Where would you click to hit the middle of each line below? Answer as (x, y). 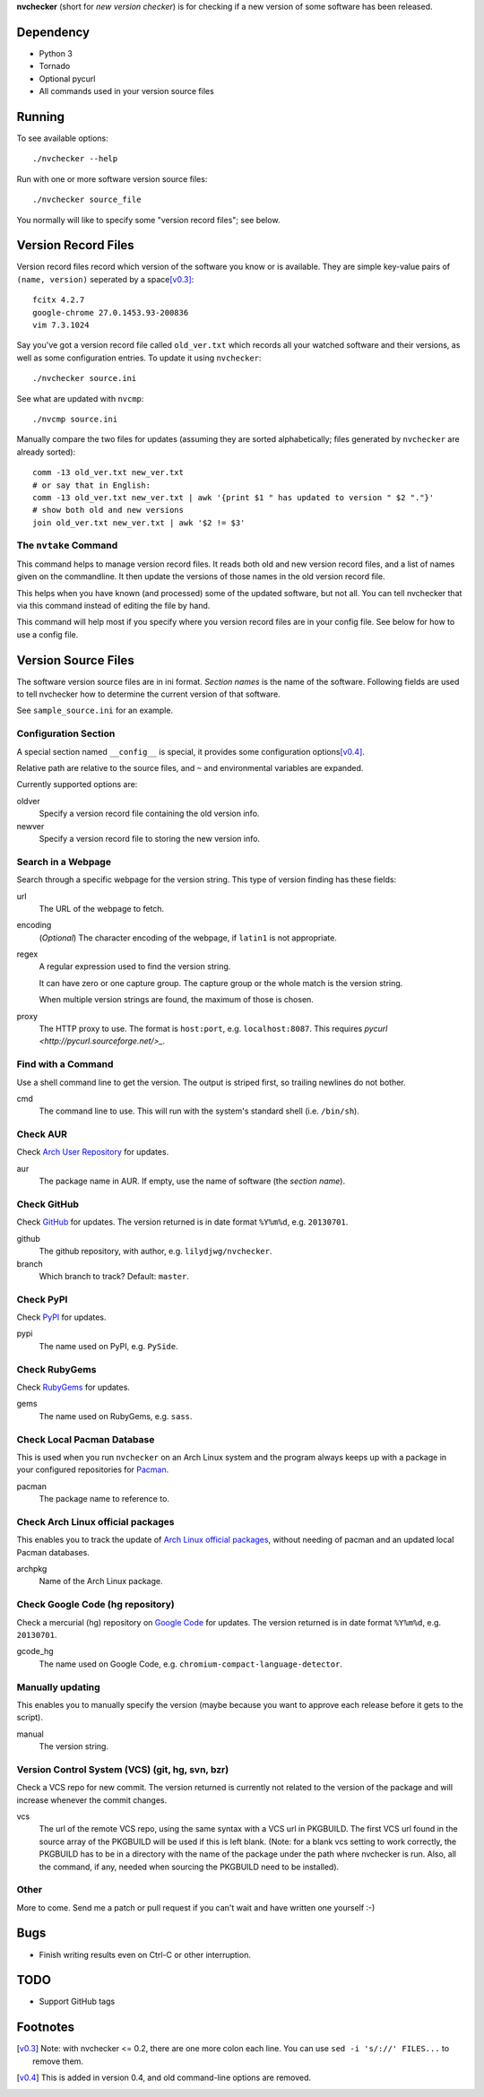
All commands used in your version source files (126, 91)
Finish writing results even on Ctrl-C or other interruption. (145, 1954)
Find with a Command (65, 1064)
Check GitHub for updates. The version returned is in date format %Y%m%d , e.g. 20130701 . (182, 1222)
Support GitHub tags (77, 2002)
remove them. (58, 2061)
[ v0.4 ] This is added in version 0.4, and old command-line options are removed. (164, 2078)
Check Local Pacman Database (86, 1439)
